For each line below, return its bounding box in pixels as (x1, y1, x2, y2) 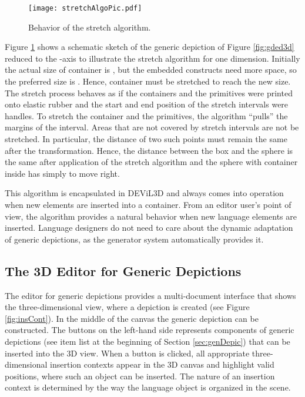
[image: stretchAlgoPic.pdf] (28, 4, 142, 12)
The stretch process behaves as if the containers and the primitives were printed (5, 86, 293, 99)
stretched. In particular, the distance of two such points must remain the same (5, 133, 287, 144)
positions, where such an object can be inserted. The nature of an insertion (5, 369, 275, 382)
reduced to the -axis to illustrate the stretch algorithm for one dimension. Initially (5, 52, 300, 64)
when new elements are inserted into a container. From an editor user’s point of (5, 198, 291, 210)
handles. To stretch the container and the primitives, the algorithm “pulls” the (5, 109, 288, 122)
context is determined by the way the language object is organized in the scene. (5, 381, 291, 393)
